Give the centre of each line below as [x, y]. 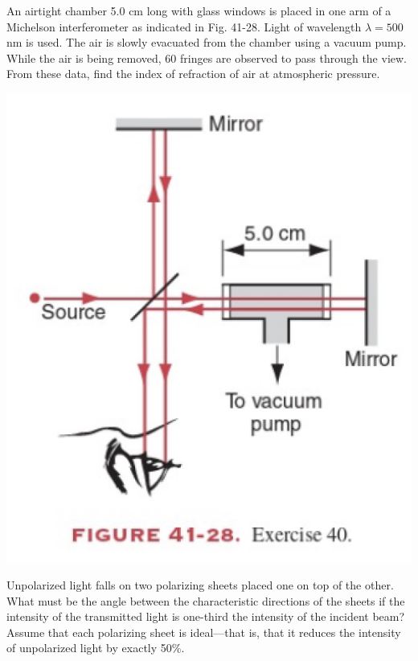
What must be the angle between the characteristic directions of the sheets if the [206, 600]
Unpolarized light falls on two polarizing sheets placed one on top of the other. [200, 585]
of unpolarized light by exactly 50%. [96, 648]
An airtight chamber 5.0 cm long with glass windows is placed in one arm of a [199, 10]
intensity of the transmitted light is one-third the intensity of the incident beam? [206, 616]
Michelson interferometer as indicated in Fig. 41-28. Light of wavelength [184, 26]
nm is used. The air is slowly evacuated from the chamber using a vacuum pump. [207, 42]
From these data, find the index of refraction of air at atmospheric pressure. [193, 74]
